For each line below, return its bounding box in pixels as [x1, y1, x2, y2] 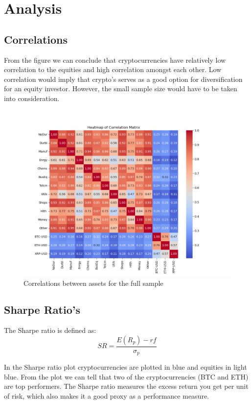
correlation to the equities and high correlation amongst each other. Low [4, 64, 222, 75]
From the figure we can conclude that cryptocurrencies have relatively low [4, 54, 226, 65]
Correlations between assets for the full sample [23, 278, 163, 288]
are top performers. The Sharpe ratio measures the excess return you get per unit [4, 381, 249, 391]
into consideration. [4, 93, 60, 103]
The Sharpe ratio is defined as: [4, 325, 96, 335]
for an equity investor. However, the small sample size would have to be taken [4, 83, 237, 94]
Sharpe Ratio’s [4, 302, 80, 317]
